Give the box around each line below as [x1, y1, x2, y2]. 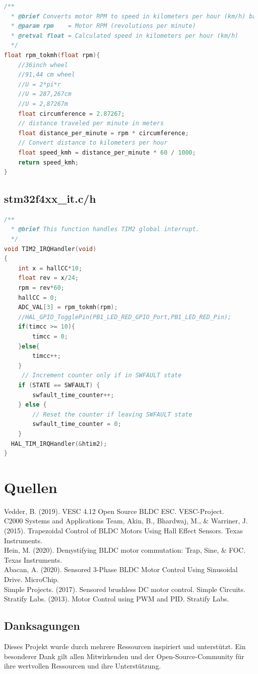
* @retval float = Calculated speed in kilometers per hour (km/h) [11, 32, 239, 39]
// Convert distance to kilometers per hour [18, 139, 168, 147]
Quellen [4, 477, 58, 497]
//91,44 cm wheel [18, 71, 75, 79]
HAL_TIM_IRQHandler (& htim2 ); [11, 440, 107, 447]
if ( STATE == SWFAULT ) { [18, 381, 100, 389]
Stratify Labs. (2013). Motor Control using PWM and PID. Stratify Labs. [4, 593, 229, 604]
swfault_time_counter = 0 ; [32, 421, 122, 428]
